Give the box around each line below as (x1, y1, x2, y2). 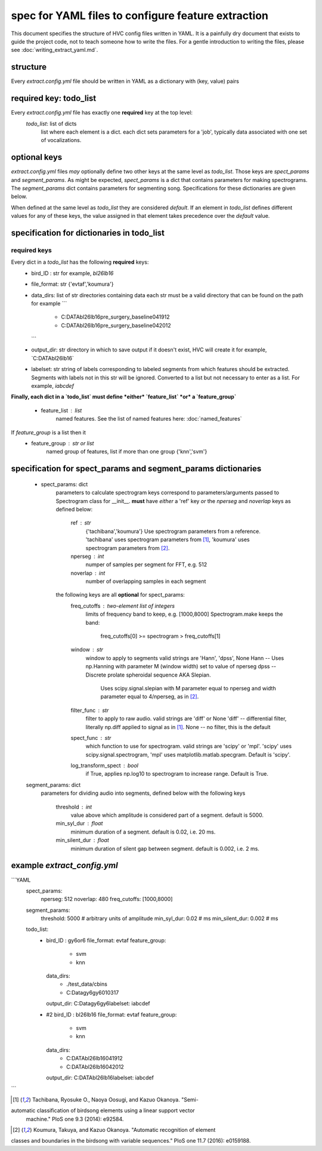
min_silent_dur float (55, 837, 110, 844)
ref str (70, 519, 91, 526)
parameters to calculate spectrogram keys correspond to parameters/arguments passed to (55, 489, 280, 496)
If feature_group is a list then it (11, 428, 86, 436)
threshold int (55, 803, 92, 810)
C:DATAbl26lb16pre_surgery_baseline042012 (61, 322, 171, 329)
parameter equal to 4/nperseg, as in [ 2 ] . (100, 693, 199, 701)
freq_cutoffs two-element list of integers (70, 602, 175, 609)
